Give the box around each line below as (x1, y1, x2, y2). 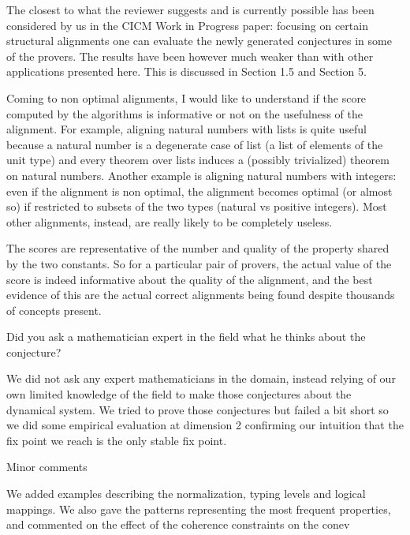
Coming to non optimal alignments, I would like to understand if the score (6, 89, 367, 106)
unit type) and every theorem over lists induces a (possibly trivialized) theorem (6, 152, 389, 168)
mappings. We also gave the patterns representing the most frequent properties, (6, 500, 391, 517)
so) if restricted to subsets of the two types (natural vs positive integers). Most (6, 198, 387, 215)
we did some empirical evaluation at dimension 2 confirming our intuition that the (6, 417, 404, 433)
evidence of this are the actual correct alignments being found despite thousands (6, 286, 395, 303)
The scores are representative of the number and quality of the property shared (6, 240, 389, 256)
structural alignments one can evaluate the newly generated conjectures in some (6, 32, 392, 49)
